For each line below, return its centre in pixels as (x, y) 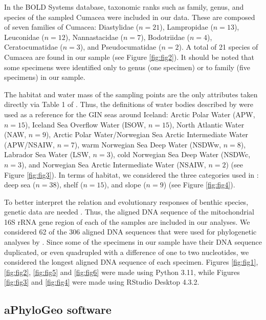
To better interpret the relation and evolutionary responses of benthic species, (126, 201)
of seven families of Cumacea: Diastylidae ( (72, 27)
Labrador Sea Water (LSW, (47, 154)
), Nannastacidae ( (94, 37)
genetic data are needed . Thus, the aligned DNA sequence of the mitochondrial (129, 212)
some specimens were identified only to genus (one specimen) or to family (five (127, 67)
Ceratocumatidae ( (34, 47)
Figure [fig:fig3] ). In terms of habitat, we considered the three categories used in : (131, 174)
